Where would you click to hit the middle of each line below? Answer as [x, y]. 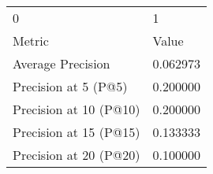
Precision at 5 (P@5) [70, 86]
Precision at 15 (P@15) [77, 132]
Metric [31, 41]
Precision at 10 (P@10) [77, 109]
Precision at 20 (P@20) [77, 155]
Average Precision [62, 63]
